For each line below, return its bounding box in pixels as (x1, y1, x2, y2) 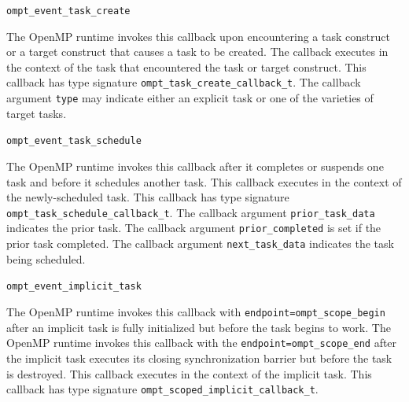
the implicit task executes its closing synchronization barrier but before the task (6, 349, 392, 366)
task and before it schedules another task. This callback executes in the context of (6, 173, 402, 190)
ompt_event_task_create (6, 6, 131, 17)
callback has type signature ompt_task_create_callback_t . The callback (6, 74, 361, 90)
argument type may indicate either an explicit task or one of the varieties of (6, 90, 374, 106)
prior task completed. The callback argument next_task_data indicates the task (6, 235, 394, 252)
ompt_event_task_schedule (6, 135, 142, 147)
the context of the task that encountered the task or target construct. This (6, 58, 367, 75)
